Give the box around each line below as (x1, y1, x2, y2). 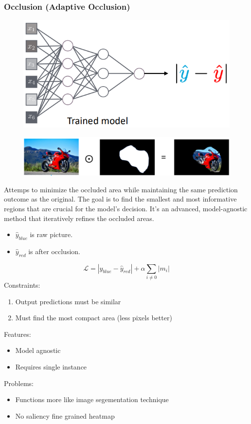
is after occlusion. (28, 246, 80, 256)
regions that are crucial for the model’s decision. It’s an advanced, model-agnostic (4, 203, 248, 213)
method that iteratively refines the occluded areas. (4, 213, 154, 223)
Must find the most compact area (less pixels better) (15, 313, 172, 323)
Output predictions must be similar (15, 296, 121, 306)
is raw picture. (30, 229, 73, 240)
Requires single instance (15, 361, 87, 371)
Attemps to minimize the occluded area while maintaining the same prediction (4, 184, 238, 194)
